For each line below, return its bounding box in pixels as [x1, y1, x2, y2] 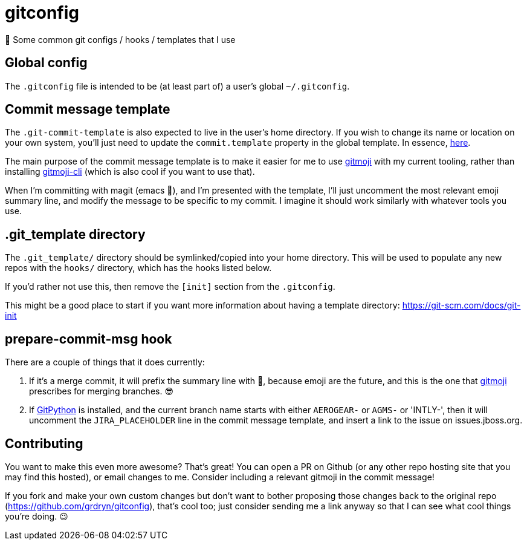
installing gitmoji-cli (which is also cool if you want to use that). [5, 166, 255, 177]
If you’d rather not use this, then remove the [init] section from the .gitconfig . [5, 281, 335, 292]
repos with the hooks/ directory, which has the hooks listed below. [5, 263, 272, 273]
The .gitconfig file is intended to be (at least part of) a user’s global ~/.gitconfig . [5, 80, 350, 91]
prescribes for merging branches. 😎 [29, 386, 173, 397]
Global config [5, 55, 88, 71]
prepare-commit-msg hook [5, 331, 172, 347]
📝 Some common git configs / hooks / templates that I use [5, 34, 236, 45]
